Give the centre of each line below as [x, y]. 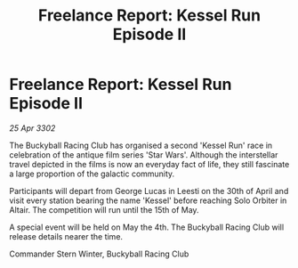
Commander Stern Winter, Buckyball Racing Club [99, 254]
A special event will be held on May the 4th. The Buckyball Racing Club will [147, 227]
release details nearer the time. [66, 236]
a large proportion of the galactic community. [92, 174]
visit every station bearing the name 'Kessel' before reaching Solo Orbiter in [148, 200]
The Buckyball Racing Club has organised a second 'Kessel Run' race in [141, 145]
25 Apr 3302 [32, 128]
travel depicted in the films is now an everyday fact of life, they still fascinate [149, 164]
